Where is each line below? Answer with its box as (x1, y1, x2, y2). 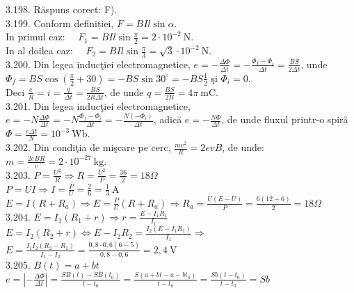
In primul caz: (6, 29, 65, 44)
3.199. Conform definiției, (6, 15, 114, 30)
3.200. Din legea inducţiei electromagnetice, (6, 56, 191, 71)
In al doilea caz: (6, 43, 73, 58)
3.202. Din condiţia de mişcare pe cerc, (6, 140, 171, 155)
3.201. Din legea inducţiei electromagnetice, (6, 98, 191, 113)
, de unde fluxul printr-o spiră (221, 112, 348, 127)
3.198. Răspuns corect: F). (6, 2, 118, 16)
